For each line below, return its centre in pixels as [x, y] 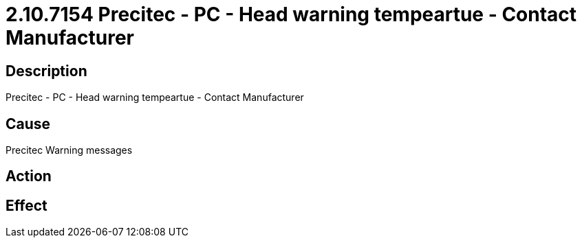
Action [29, 176]
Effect [26, 205]
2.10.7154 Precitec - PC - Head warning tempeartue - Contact [291, 14]
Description [46, 71]
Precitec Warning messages [69, 150]
